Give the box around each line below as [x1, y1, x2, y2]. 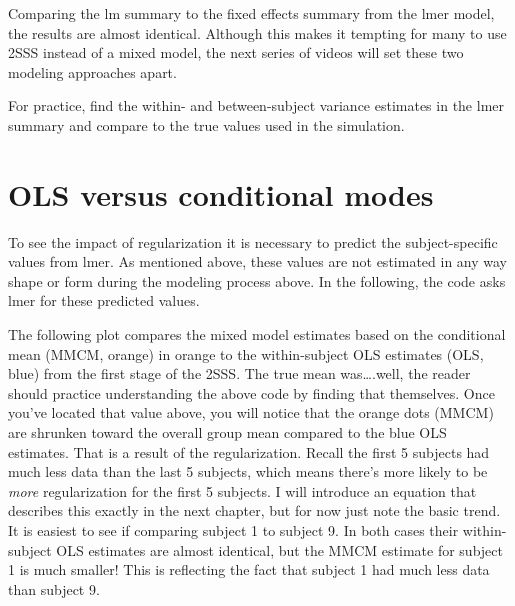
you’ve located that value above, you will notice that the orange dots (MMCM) [8, 402, 494, 423]
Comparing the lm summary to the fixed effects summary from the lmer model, [8, 3, 495, 23]
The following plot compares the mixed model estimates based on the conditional [8, 324, 506, 345]
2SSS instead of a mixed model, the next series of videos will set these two [8, 42, 464, 63]
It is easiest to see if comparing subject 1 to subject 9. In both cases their [8, 520, 459, 540]
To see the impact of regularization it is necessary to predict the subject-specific [8, 231, 498, 252]
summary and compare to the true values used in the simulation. [8, 114, 405, 135]
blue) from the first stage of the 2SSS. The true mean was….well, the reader [8, 363, 471, 384]
